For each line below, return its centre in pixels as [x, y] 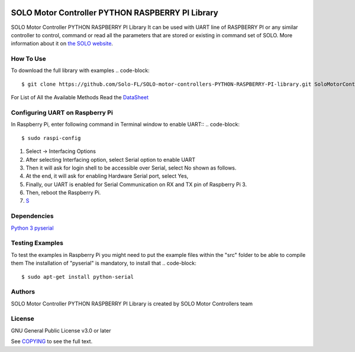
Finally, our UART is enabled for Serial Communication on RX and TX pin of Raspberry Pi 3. [136, 184]
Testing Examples [37, 243]
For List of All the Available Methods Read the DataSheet [80, 97]
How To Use [29, 59]
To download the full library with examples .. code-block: [80, 70]
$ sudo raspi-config [51, 138]
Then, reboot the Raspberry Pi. [63, 193]
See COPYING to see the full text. [52, 341]
